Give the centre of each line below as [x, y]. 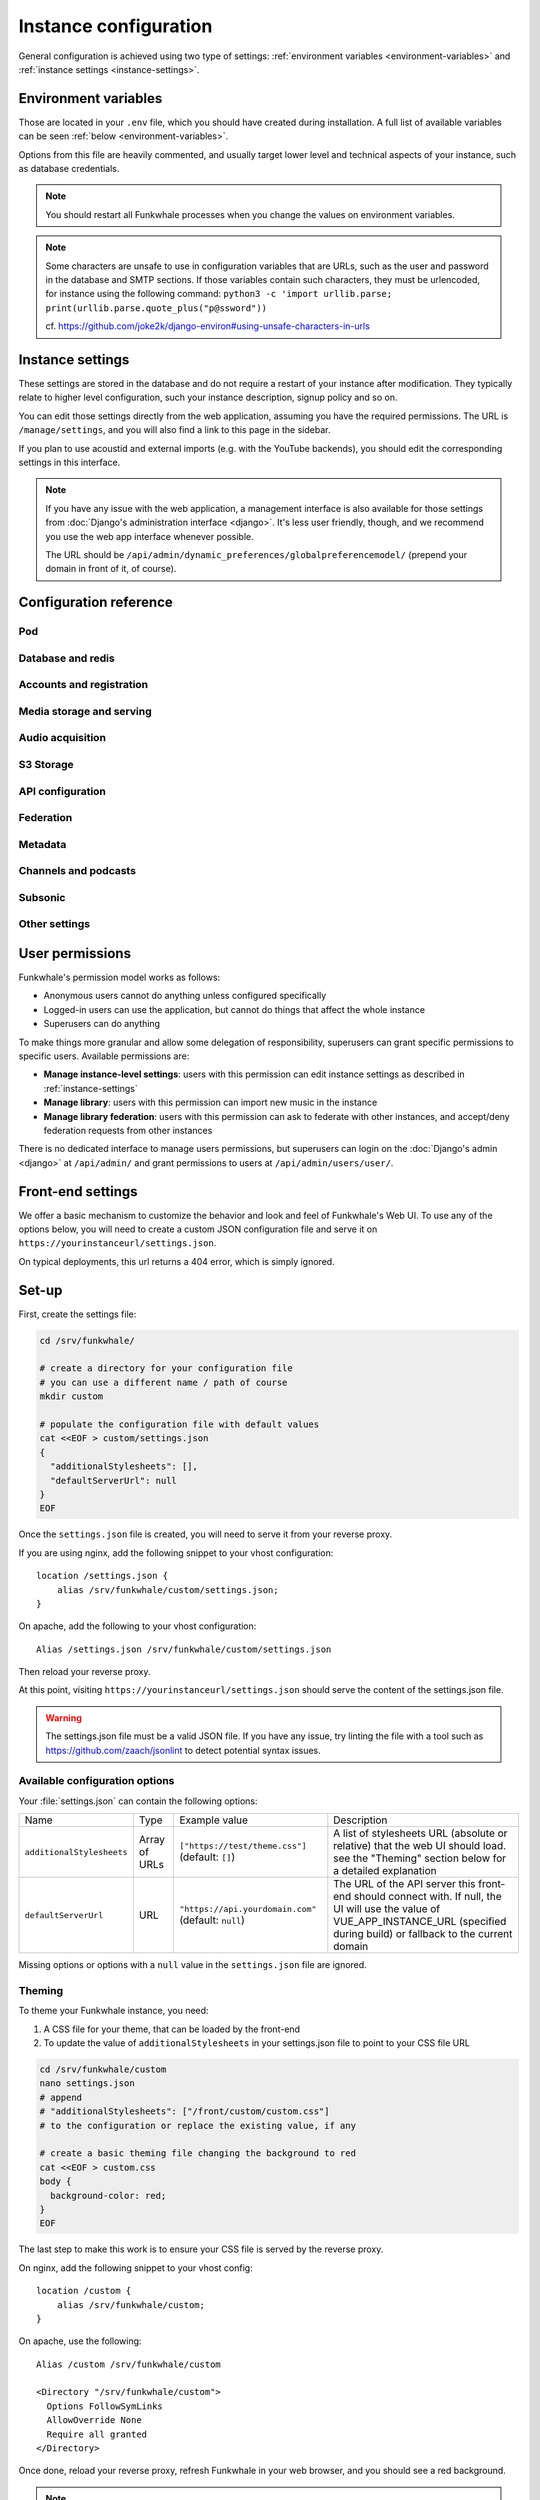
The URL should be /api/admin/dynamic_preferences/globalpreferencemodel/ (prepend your [256, 554]
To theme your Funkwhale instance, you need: [113, 2011]
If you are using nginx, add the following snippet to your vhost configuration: [176, 1552]
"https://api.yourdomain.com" [248, 1908]
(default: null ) [212, 1920]
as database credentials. [69, 169]
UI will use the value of [386, 1909]
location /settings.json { [102, 1576]
